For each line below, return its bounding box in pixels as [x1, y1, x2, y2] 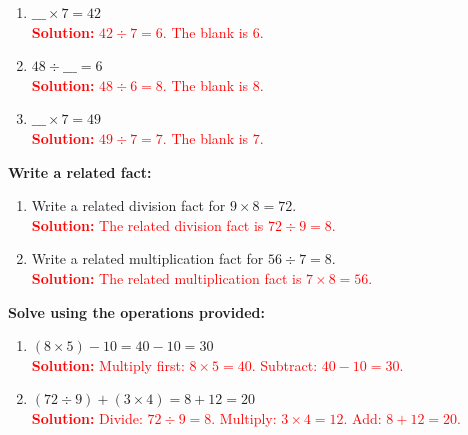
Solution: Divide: [31, 407, 143, 428]
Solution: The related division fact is [31, 214, 264, 235]
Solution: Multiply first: [31, 354, 185, 375]
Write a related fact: [8, 161, 152, 182]
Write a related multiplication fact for [31, 248, 264, 269]
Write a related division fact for [31, 195, 226, 216]
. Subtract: [251, 354, 318, 375]
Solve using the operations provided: [8, 301, 265, 322]
